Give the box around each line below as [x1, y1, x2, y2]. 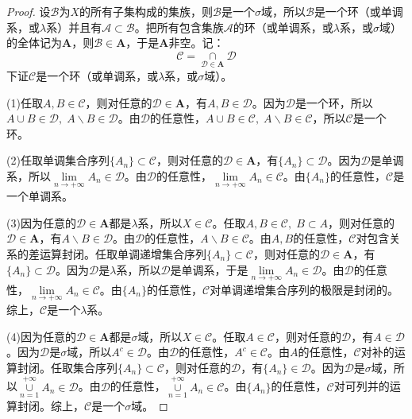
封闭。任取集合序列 [17, 359, 117, 375]
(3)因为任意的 [6, 214, 76, 231]
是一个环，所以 [295, 94, 373, 111]
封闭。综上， [17, 397, 84, 413]
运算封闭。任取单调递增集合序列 [39, 245, 206, 262]
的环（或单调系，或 [233, 18, 333, 35]
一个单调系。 [6, 188, 73, 204]
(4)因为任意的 [6, 328, 76, 344]
